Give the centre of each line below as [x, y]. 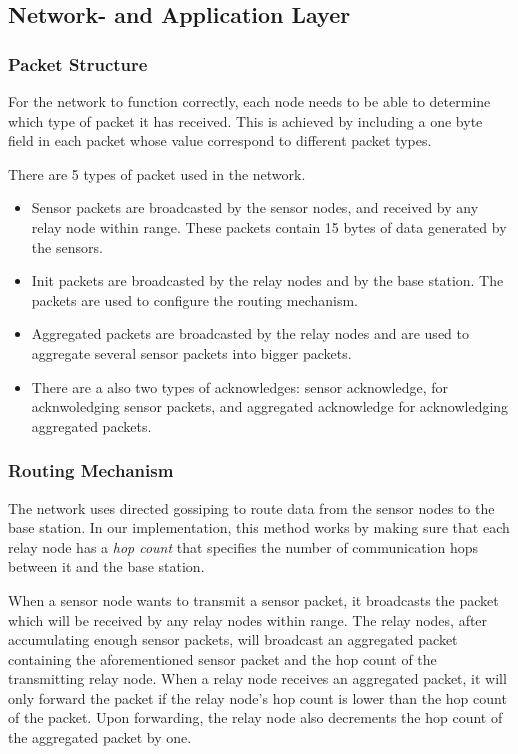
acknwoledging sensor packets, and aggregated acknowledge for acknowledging [270, 406]
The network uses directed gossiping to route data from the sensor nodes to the [251, 507]
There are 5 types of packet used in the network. [157, 173]
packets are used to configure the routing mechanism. [195, 299]
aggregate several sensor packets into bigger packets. [191, 352]
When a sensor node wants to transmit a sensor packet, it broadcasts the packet [253, 599]
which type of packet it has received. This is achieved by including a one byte [245, 120]
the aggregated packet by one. [100, 737]
